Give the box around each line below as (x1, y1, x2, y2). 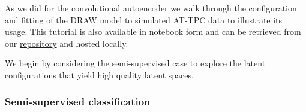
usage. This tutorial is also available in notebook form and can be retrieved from (5, 25, 301, 38)
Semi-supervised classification (5, 94, 151, 109)
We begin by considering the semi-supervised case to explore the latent (5, 57, 266, 69)
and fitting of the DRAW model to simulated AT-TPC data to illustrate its (5, 13, 283, 26)
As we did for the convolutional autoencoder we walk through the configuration (5, 2, 297, 14)
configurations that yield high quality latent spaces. (5, 68, 194, 81)
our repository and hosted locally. (5, 37, 128, 49)
